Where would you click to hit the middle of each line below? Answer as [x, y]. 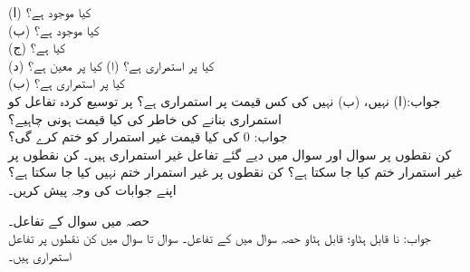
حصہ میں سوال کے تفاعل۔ [79, 220]
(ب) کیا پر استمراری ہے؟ [67, 83]
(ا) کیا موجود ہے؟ [50, 12]
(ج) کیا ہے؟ [37, 48]
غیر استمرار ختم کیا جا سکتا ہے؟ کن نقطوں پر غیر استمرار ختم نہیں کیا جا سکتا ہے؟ [235, 172]
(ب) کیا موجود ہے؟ [54, 29]
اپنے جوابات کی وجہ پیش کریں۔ [92, 189]
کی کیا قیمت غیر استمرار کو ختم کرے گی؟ [124, 136]
